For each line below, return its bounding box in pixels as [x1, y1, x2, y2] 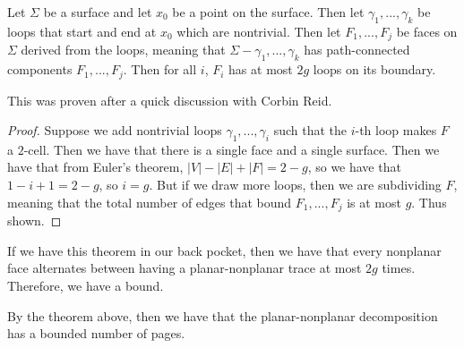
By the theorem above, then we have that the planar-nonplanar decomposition [7, 306, 438, 325]
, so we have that [307, 157, 401, 176]
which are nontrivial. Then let [176, 21, 341, 40]
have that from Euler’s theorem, [7, 157, 184, 176]
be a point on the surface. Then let [172, 3, 365, 21]
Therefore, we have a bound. [7, 276, 164, 294]
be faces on [396, 21, 458, 40]
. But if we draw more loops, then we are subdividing [149, 175, 442, 194]
